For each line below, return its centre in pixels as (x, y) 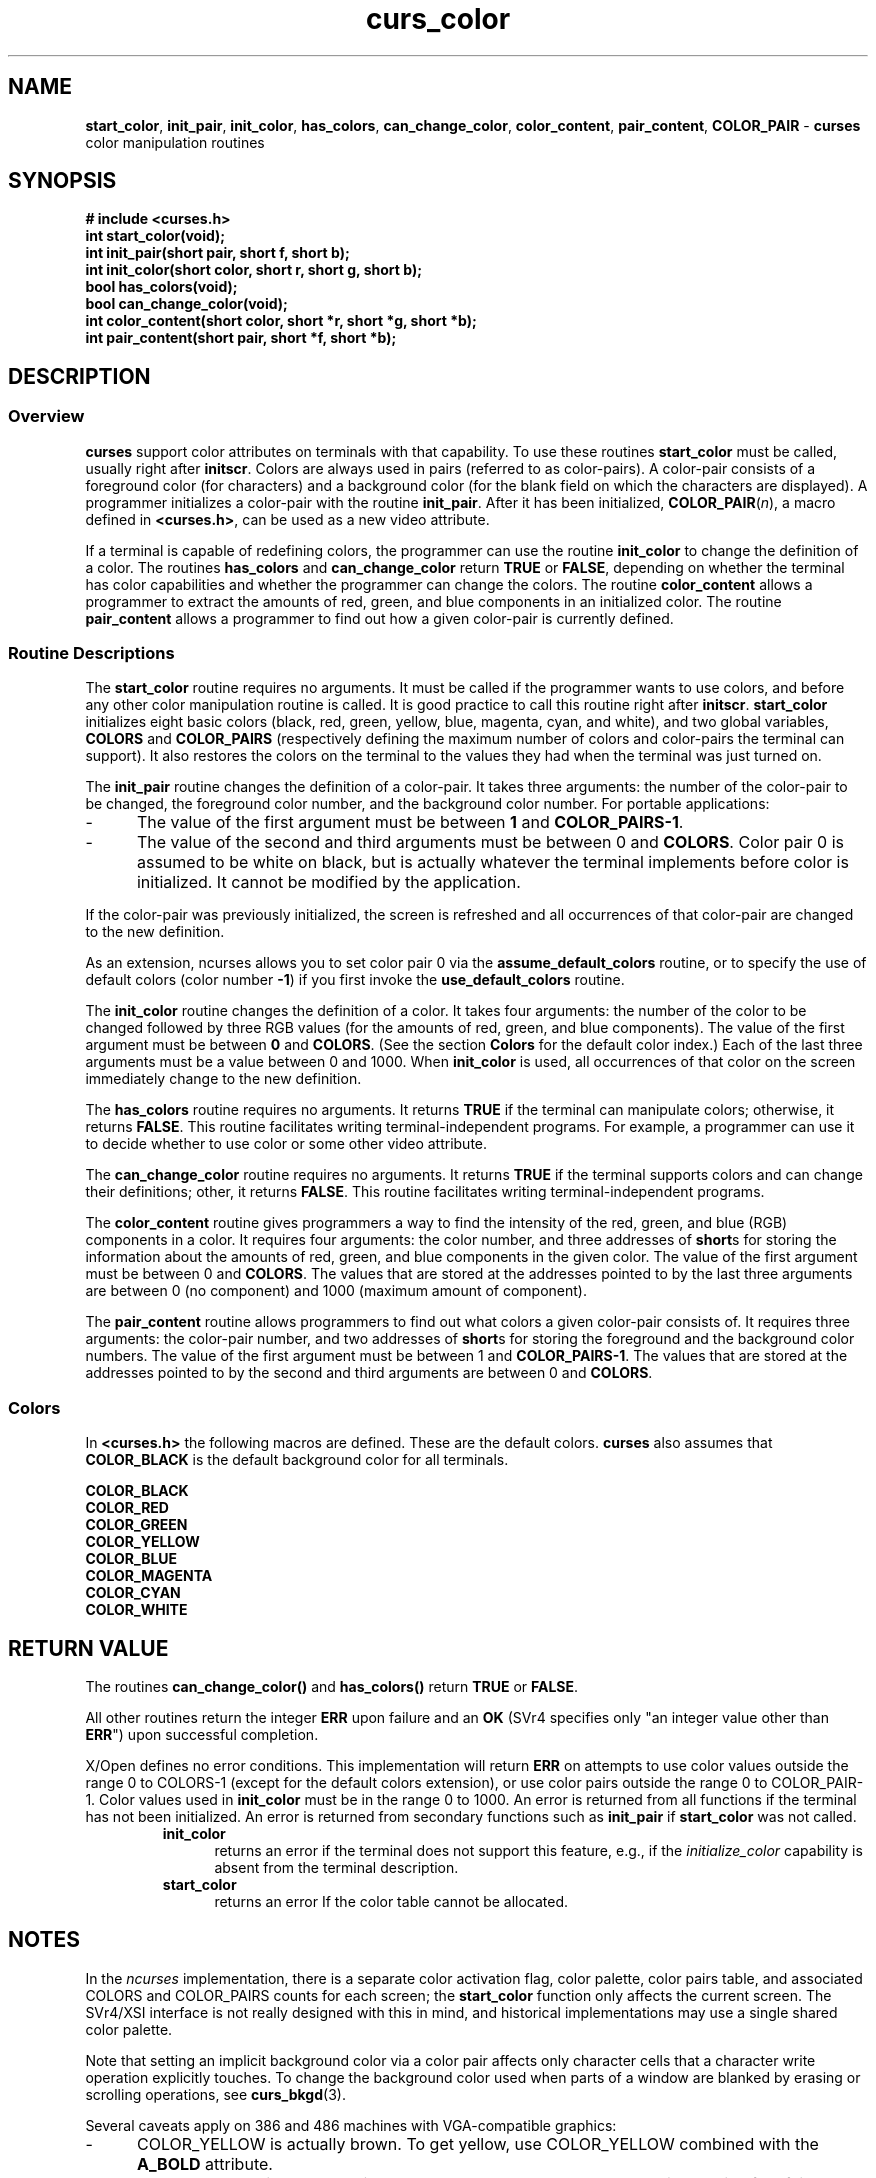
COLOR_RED (127, 1508)
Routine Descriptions (91, 653)
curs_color (438, 19)
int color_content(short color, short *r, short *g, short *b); (281, 321)
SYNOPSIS (62, 181)
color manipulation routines (175, 142)
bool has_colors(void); (161, 287)
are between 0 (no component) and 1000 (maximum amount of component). (336, 1291)
